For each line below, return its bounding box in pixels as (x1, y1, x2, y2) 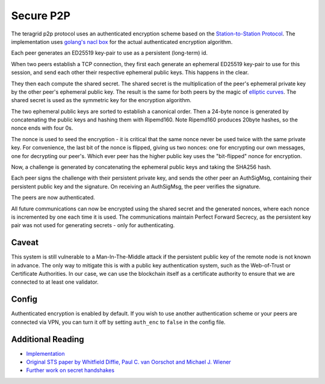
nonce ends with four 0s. (11, 124, 73, 132)
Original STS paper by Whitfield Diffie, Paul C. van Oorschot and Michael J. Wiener (26, 358, 231, 366)
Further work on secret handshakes (26, 367, 114, 374)
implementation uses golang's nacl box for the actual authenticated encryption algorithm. (11, 38, 233, 45)
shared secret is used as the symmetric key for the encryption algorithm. (11, 97, 192, 104)
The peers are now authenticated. (11, 194, 96, 201)
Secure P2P (11, 9, 70, 22)
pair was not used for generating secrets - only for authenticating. (11, 222, 175, 229)
